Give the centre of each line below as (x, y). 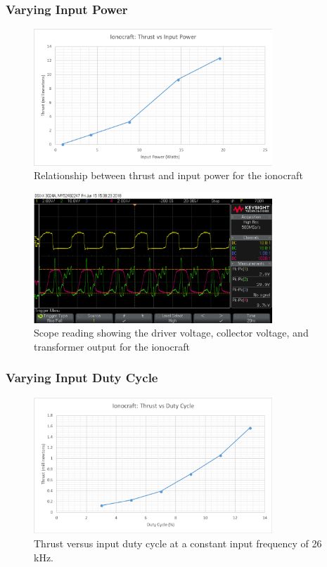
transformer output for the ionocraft (112, 346)
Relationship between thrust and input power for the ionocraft (168, 175)
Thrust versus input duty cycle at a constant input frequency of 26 (178, 543)
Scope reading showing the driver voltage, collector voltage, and (171, 333)
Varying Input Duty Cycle (82, 378)
